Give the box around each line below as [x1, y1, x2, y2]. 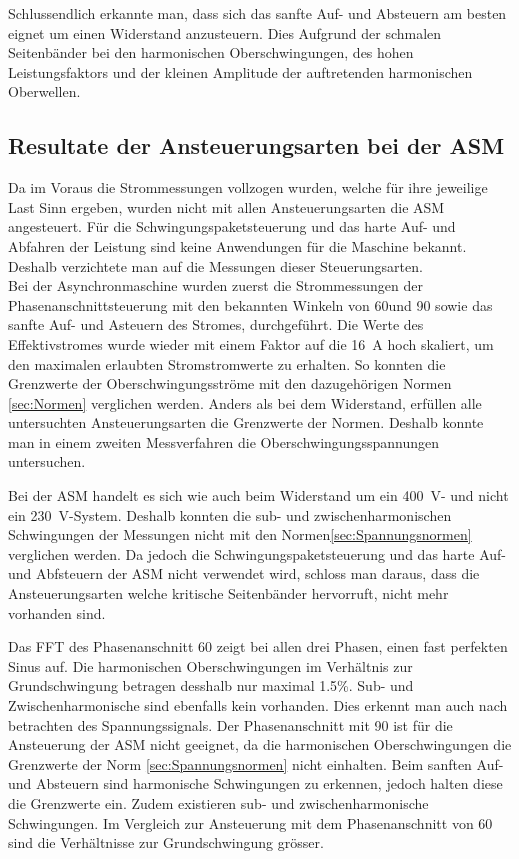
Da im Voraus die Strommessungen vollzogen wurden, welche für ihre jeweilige [8, 177, 488, 198]
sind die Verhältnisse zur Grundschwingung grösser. [8, 832, 324, 853]
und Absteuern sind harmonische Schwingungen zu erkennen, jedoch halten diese [8, 773, 503, 794]
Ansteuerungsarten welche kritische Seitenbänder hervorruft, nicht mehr [8, 583, 449, 604]
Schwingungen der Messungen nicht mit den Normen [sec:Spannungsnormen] [8, 524, 472, 545]
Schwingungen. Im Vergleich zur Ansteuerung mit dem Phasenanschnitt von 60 [8, 812, 493, 833]
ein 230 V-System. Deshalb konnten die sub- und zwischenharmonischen [8, 504, 452, 525]
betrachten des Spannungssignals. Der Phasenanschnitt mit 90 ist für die [8, 714, 453, 735]
